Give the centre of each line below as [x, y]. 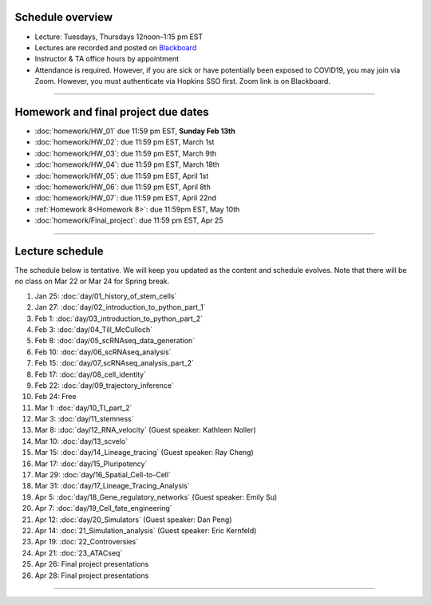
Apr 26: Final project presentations [92, 564]
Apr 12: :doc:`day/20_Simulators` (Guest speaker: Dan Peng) [133, 520]
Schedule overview [64, 17]
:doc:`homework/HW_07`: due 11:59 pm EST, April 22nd [126, 198]
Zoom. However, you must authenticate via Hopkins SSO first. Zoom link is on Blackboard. [183, 81]
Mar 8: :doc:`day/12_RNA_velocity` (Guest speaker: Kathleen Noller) [146, 430]
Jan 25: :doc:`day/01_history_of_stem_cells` [106, 296]
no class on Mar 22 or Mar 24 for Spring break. [92, 281]
